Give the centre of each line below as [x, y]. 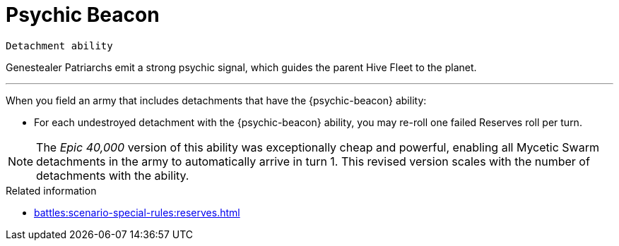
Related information [51, 190]
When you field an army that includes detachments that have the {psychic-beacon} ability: [216, 100]
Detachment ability [59, 45]
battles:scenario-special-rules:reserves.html [137, 212]
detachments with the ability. [113, 175]
